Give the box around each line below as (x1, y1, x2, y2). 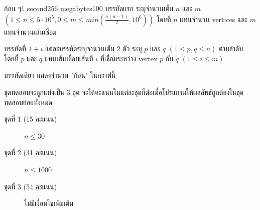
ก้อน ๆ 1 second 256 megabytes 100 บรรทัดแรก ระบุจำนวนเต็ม (4, 3, 174, 13)
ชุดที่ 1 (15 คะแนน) (4, 114, 57, 124)
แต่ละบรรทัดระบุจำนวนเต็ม (45, 43, 114, 54)
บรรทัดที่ (4, 43, 26, 54)
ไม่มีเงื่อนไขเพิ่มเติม (24, 198, 73, 208)
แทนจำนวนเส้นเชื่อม (4, 26, 57, 37)
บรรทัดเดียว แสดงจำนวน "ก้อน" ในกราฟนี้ (4, 70, 116, 80)
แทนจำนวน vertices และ (180, 14, 248, 24)
